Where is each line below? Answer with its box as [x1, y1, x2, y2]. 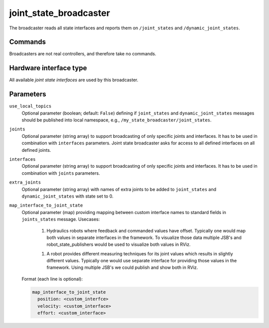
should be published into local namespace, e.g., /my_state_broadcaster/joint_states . [21, 117, 212, 123]
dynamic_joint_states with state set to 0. [21, 193, 114, 199]
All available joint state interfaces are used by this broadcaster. [9, 77, 138, 83]
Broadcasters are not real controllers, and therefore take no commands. [9, 51, 156, 57]
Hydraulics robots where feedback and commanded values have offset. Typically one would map [46, 227, 246, 233]
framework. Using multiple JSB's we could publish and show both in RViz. [46, 264, 198, 271]
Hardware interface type [9, 64, 87, 72]
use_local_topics [9, 104, 52, 109]
